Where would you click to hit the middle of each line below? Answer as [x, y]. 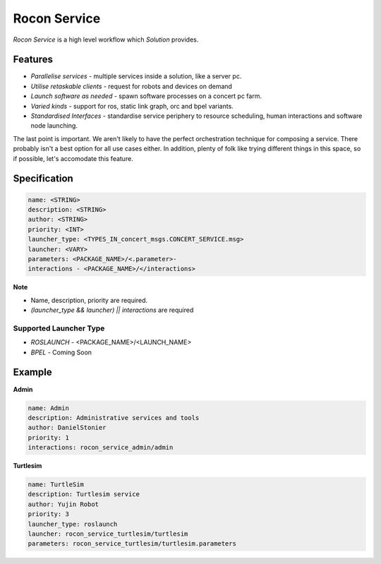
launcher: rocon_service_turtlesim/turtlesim [108, 534]
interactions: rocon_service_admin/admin [101, 448]
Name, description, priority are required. [89, 300]
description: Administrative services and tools [114, 418]
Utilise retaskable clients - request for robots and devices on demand [132, 86]
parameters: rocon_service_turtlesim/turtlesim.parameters [132, 544]
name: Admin [49, 408]
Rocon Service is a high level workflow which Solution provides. [106, 40]
